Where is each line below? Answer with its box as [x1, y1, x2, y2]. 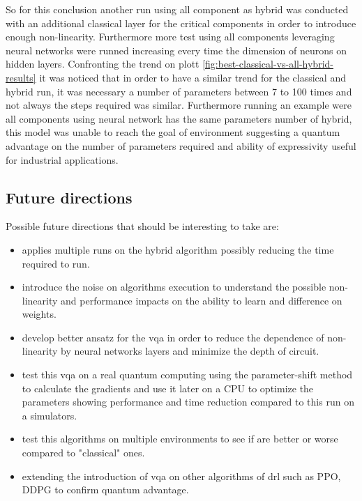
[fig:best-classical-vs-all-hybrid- [202, 56, 333, 71]
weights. [22, 307, 56, 321]
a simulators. [22, 408, 77, 422]
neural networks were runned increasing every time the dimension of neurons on [6, 43, 347, 57]
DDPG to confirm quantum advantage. [22, 482, 189, 497]
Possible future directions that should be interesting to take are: [6, 219, 279, 233]
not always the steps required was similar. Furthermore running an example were [6, 98, 352, 112]
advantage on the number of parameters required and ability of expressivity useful [6, 138, 356, 153]
